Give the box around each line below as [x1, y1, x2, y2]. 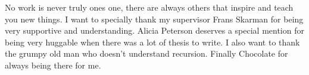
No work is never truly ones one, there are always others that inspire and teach [5, 1, 294, 13]
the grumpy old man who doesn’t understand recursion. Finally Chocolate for [5, 47, 288, 60]
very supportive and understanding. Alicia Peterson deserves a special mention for [5, 24, 304, 37]
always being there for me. [5, 58, 101, 71]
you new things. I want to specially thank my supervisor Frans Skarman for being [5, 12, 304, 25]
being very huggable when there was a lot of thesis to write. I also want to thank [5, 35, 300, 48]
